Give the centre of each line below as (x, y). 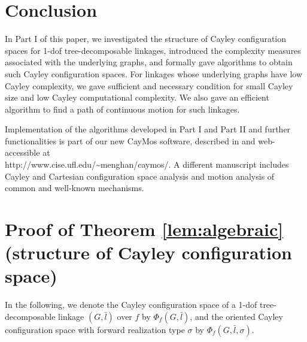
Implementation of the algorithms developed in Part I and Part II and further (148, 129)
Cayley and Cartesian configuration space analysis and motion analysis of (140, 176)
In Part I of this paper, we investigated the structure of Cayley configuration (146, 39)
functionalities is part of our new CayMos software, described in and (130, 140)
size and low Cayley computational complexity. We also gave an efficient (137, 97)
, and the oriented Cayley (236, 316)
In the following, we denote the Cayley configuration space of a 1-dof (131, 305)
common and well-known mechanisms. (75, 188)
